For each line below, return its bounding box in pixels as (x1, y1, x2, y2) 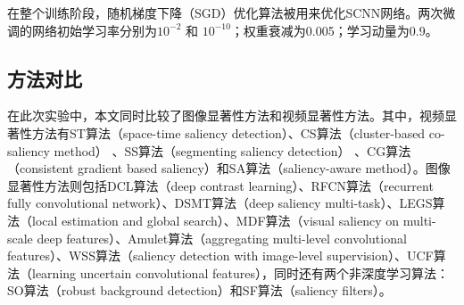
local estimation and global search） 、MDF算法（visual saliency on (31, 210, 400, 229)
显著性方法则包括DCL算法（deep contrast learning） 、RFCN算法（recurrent (7, 176, 434, 194)
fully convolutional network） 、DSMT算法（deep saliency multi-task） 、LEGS (7, 194, 433, 212)
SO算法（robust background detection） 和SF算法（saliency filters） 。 (7, 281, 392, 300)
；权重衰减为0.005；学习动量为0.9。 (230, 21, 438, 39)
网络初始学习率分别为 (31, 21, 157, 39)
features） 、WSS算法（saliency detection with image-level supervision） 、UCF (7, 246, 434, 265)
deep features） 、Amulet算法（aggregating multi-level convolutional (37, 228, 407, 247)
